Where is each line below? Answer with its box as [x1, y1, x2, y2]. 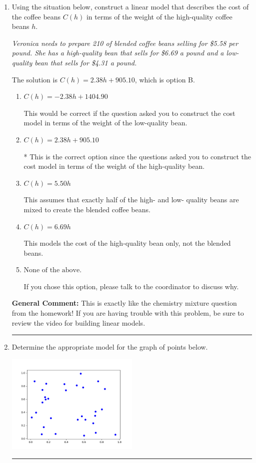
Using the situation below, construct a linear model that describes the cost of [11, 1, 249, 11]
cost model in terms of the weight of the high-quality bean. [23, 161, 205, 171]
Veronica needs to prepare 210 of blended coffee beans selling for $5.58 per [11, 37, 238, 48]
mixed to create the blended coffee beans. [23, 204, 150, 214]
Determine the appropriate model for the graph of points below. [11, 342, 208, 352]
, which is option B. [134, 74, 195, 84]
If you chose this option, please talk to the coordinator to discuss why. [23, 281, 239, 291]
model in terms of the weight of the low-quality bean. [23, 117, 187, 128]
